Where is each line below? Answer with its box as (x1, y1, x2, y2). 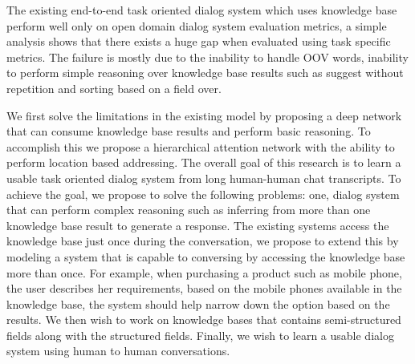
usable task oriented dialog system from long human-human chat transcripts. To (6, 169, 401, 186)
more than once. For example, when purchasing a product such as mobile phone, (6, 264, 402, 281)
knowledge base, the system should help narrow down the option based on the (6, 295, 390, 312)
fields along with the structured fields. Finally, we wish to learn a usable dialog (6, 326, 394, 343)
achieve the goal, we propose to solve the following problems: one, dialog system (6, 185, 400, 202)
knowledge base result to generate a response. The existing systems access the (6, 216, 389, 233)
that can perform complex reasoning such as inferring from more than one (6, 201, 371, 218)
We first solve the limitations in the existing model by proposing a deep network (6, 107, 402, 123)
